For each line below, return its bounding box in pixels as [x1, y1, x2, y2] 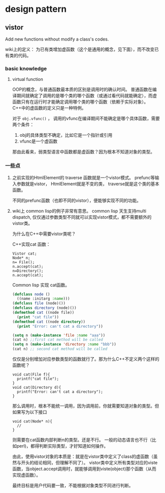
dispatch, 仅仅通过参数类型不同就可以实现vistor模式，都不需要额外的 [12, 214, 152, 220]
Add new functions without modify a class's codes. [5, 36, 109, 42]
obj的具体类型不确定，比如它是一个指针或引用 [19, 132, 112, 138]
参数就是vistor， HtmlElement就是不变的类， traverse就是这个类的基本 [16, 181, 160, 187]
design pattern [5, 3, 67, 15]
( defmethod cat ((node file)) [12, 310, 75, 315]
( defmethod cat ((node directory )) [12, 319, 86, 324]
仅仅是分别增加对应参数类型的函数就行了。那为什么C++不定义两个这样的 [12, 356, 160, 362]
